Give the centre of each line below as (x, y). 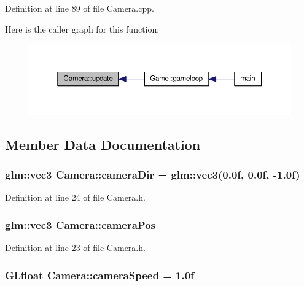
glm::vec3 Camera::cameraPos (80, 224)
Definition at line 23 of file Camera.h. (75, 248)
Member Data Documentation (103, 144)
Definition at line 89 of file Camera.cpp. (80, 8)
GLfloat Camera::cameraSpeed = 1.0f (99, 275)
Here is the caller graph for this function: (82, 29)
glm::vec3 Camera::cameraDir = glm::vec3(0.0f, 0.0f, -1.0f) (153, 175)
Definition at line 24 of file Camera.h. (75, 197)
